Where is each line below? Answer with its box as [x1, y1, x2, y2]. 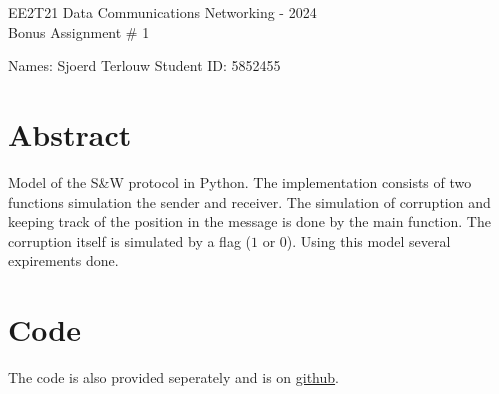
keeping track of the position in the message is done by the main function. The [8, 211, 491, 232]
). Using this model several [286, 230, 451, 251]
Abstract [8, 113, 132, 154]
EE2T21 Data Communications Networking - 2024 [8, 2, 317, 22]
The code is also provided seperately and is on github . [8, 367, 339, 387]
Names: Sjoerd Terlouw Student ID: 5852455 [8, 55, 281, 76]
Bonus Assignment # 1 [8, 21, 150, 42]
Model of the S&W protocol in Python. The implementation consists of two [8, 171, 472, 192]
